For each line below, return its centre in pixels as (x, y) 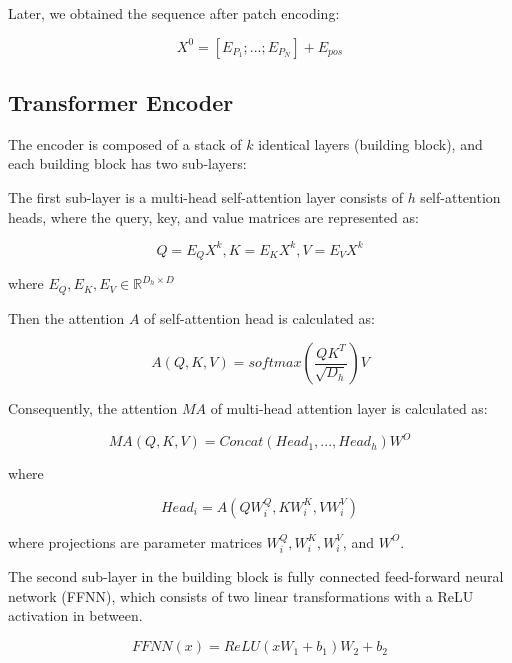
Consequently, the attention (93, 408)
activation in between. (75, 615)
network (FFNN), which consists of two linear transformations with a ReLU (241, 595)
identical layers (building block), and (370, 143)
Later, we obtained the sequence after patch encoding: (174, 13)
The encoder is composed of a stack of (125, 143)
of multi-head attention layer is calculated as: (349, 408)
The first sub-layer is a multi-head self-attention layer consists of (205, 196)
